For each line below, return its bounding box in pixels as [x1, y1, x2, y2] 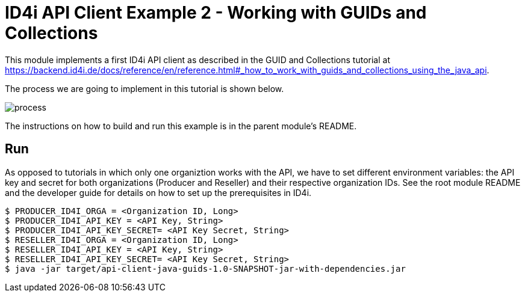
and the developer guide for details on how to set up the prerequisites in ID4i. [5, 187, 312, 198]
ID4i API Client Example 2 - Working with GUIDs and [5, 2, 427, 23]
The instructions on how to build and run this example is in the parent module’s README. [5, 120, 357, 131]
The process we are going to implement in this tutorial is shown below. [5, 83, 284, 94]
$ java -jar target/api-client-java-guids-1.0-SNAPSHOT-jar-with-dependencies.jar [5, 263, 406, 274]
